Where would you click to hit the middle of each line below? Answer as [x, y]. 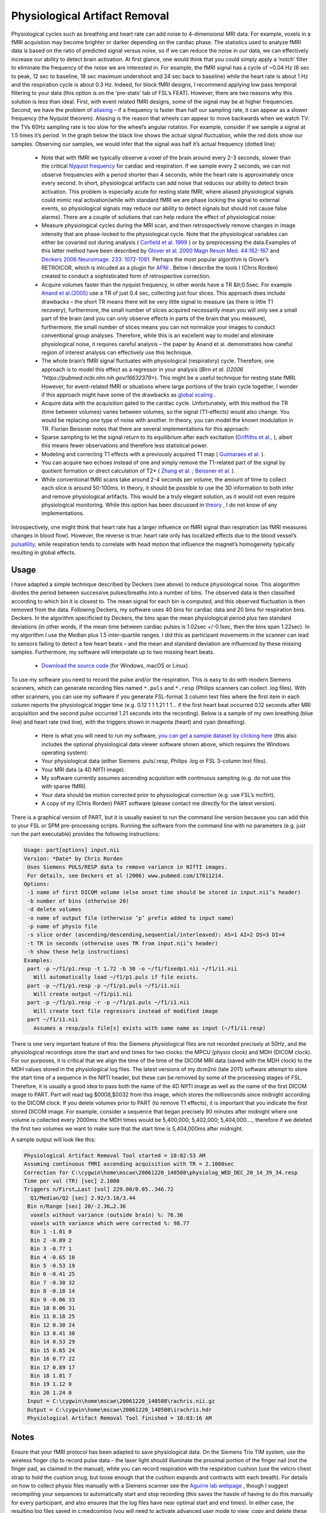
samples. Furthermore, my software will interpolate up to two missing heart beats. [113, 652]
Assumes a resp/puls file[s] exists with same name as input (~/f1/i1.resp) [150, 1028]
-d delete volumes [54, 910]
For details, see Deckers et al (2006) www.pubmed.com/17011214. [126, 875]
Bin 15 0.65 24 [53, 1350]
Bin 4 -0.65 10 [53, 1257]
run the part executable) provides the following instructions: [85, 834]
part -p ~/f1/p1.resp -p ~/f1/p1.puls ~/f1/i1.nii [104, 986]
